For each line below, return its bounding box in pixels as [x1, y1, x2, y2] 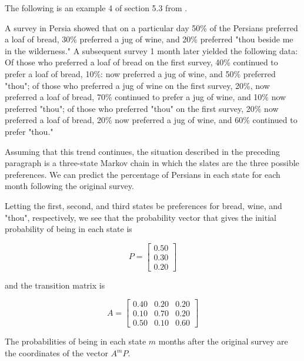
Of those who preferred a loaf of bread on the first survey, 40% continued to [5, 56, 278, 68]
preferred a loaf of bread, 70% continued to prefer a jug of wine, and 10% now [5, 91, 286, 103]
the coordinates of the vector [5, 347, 108, 359]
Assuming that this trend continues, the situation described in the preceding [5, 145, 280, 157]
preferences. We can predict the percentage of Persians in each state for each [5, 168, 280, 180]
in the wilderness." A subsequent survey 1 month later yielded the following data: [5, 44, 298, 57]
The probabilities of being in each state [5, 335, 146, 347]
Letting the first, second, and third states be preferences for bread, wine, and [5, 199, 282, 211]
